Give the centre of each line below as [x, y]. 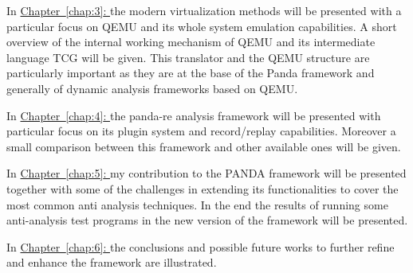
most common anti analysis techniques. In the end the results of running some [197, 204]
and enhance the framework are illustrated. [112, 262]
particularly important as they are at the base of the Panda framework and [191, 73]
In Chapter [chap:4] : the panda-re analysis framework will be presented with [194, 115]
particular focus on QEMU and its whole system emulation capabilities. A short [202, 26]
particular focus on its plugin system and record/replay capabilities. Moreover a [201, 131]
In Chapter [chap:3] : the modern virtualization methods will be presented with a [204, 10]
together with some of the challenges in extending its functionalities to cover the [203, 188]
